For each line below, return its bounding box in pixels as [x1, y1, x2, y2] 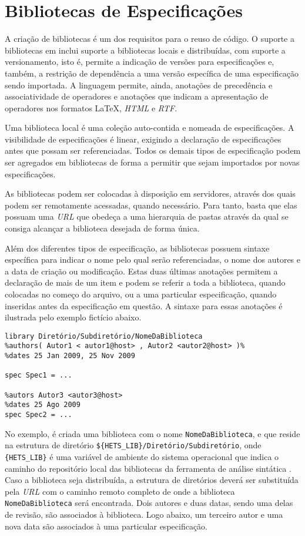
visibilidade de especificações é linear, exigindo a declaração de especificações [5, 133, 281, 145]
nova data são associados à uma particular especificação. [5, 520, 207, 532]
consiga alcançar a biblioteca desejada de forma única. [5, 222, 200, 234]
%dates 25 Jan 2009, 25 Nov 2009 [5, 352, 135, 360]
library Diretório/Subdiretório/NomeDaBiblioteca [5, 332, 203, 340]
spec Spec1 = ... [5, 371, 72, 380]
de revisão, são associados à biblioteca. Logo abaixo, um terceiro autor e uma [5, 508, 283, 521]
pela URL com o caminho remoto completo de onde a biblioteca [5, 485, 235, 497]
